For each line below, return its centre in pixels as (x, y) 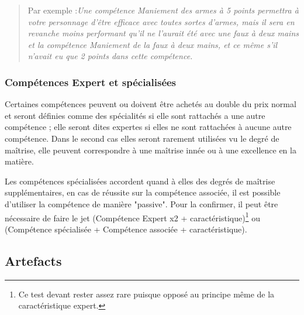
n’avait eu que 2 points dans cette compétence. (110, 56)
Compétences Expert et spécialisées (91, 82)
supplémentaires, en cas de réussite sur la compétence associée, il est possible (143, 192)
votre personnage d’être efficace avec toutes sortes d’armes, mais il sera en (161, 21)
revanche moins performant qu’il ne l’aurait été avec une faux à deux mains (163, 33)
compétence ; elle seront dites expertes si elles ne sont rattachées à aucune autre (148, 127)
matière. (19, 161)
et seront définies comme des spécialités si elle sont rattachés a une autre (135, 115)
